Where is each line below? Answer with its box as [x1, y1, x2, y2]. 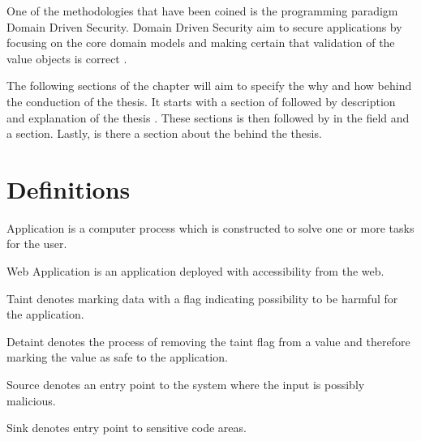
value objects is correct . [6, 49, 127, 66]
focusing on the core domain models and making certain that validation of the [6, 34, 395, 51]
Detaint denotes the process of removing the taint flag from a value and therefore [6, 332, 410, 349]
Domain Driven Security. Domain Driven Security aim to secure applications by [6, 18, 402, 35]
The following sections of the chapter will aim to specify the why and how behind [6, 77, 412, 94]
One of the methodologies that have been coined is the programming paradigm [6, 2, 398, 19]
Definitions [6, 172, 131, 205]
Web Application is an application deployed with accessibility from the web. [6, 263, 384, 280]
